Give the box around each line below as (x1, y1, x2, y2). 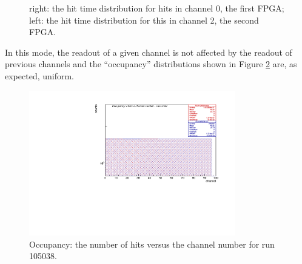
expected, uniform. (5, 69, 75, 82)
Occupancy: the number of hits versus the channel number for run (29, 237, 275, 250)
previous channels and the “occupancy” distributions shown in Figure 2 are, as (5, 58, 297, 70)
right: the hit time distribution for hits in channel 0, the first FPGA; (29, 2, 284, 14)
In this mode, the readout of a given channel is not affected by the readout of (5, 45, 292, 58)
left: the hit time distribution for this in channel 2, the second (29, 13, 259, 26)
